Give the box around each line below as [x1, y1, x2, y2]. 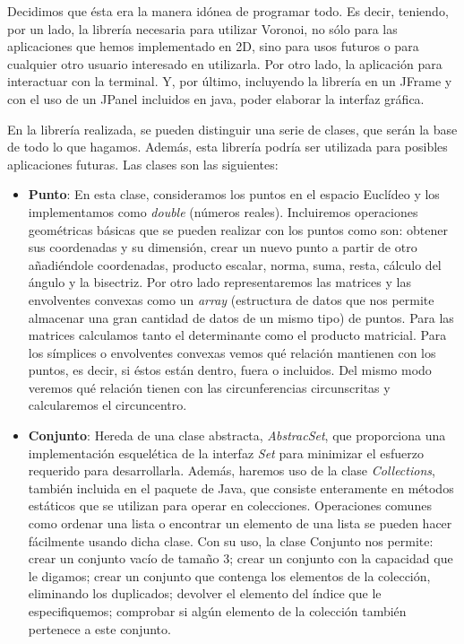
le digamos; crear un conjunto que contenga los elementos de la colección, [28, 566, 431, 585]
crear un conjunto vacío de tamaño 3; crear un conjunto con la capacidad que [28, 549, 453, 568]
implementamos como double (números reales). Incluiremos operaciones [28, 202, 418, 221]
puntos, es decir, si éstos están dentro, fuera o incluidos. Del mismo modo [28, 361, 432, 379]
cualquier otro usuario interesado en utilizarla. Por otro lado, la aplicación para [7, 54, 443, 73]
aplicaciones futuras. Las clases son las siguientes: [7, 154, 279, 173]
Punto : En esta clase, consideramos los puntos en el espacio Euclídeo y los [28, 185, 440, 204]
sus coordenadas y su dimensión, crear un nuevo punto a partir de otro [28, 238, 417, 257]
